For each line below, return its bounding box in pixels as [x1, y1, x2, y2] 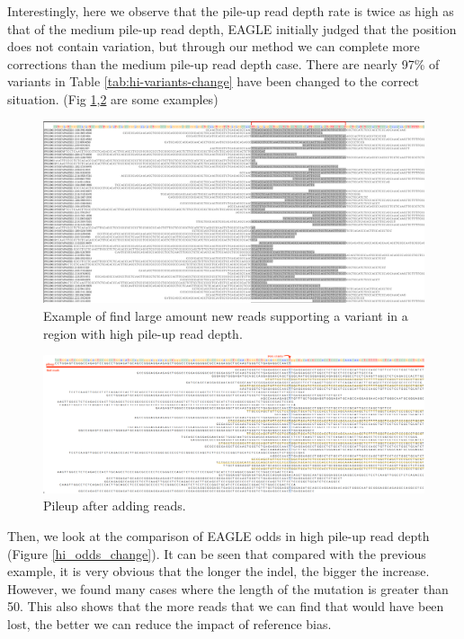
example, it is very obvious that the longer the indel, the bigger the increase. [7, 562, 430, 581]
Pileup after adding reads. [43, 496, 186, 515]
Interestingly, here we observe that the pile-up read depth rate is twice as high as [7, 2, 454, 20]
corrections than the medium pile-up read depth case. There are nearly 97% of [7, 54, 440, 73]
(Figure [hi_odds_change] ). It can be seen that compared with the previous [7, 544, 426, 563]
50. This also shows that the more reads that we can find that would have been [7, 597, 444, 616]
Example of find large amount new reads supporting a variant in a [43, 306, 408, 325]
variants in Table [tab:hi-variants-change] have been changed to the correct [7, 72, 420, 91]
